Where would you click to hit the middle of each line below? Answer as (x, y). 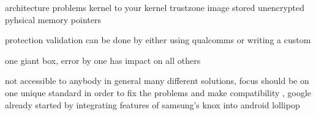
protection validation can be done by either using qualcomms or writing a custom (158, 40)
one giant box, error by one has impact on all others (103, 60)
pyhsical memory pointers (53, 19)
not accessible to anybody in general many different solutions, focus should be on (157, 81)
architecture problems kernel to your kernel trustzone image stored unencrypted (155, 7)
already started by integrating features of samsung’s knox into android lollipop (152, 104)
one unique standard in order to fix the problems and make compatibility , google (158, 92)
